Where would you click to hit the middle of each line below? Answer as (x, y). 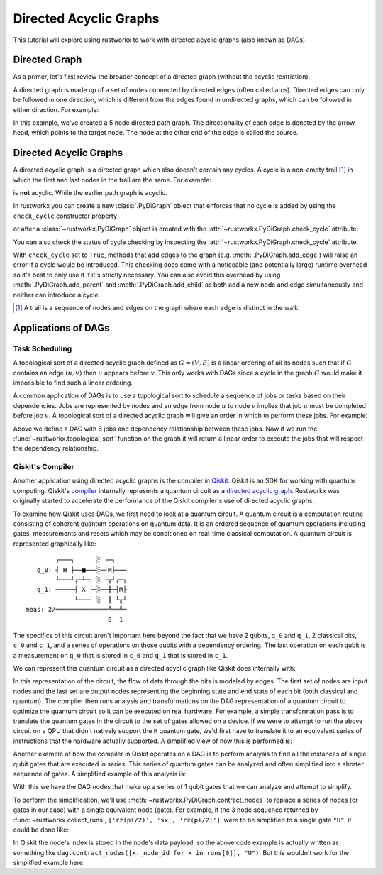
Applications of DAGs (61, 328)
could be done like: (41, 830)
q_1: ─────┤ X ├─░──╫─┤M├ (82, 590)
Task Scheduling (43, 348)
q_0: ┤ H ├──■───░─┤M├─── (82, 570)
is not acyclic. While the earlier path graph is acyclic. (90, 193)
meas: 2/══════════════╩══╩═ (76, 610)
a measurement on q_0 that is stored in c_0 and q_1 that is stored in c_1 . (121, 655)
